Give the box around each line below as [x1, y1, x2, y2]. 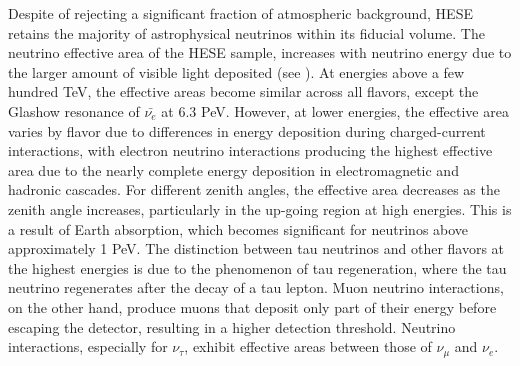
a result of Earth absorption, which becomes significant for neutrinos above [8, 218, 469, 239]
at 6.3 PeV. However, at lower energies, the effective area [161, 100, 509, 121]
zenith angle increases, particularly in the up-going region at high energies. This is [8, 198, 512, 219]
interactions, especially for [8, 336, 168, 357]
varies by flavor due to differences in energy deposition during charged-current [8, 120, 486, 141]
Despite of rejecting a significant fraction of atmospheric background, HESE [8, 3, 473, 23]
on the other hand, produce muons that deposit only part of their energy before [8, 296, 497, 317]
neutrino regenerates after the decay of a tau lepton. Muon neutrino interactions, [8, 277, 504, 298]
